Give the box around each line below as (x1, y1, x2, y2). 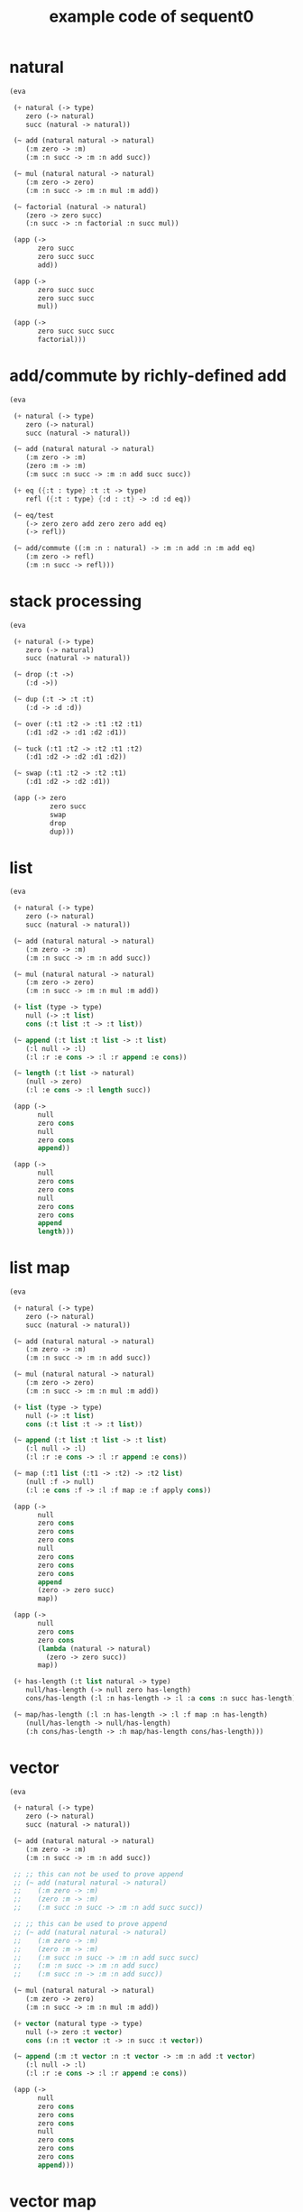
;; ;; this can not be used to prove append (13, 1869, 183, 1878)
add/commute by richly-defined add (9, 365, 287, 386)
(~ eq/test (13, 511, 54, 520)
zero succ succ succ (37, 327, 115, 336)
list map (9, 1258, 70, 1278)
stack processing (9, 591, 142, 612)
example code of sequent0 (49, 6, 254, 27)
